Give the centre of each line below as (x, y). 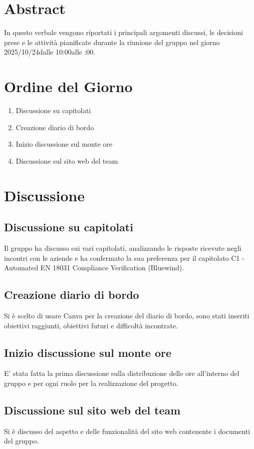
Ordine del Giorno (68, 86)
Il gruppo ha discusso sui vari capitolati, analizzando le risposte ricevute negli (123, 248)
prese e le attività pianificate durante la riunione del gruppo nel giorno (112, 42)
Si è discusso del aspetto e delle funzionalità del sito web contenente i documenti (127, 431)
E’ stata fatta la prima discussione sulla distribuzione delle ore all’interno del (122, 373)
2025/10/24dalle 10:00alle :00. (50, 52)
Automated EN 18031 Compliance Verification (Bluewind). (94, 268)
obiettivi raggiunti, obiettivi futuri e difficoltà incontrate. (91, 325)
